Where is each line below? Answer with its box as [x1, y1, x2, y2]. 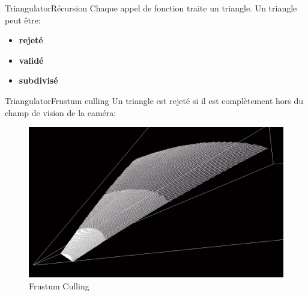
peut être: [5, 13, 41, 26]
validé [19, 54, 44, 66]
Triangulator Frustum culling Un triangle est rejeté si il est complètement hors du [5, 94, 304, 106]
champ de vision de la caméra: [5, 106, 116, 119]
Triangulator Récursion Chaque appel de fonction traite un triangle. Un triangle [5, 2, 297, 14]
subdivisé [19, 74, 58, 87]
